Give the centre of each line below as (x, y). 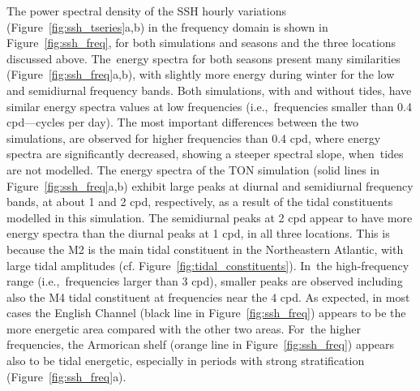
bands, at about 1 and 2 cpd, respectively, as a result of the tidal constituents (200, 202)
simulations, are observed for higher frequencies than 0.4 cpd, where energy (194, 137)
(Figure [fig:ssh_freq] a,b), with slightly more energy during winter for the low (201, 74)
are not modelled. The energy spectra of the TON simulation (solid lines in (193, 169)
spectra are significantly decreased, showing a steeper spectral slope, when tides (205, 154)
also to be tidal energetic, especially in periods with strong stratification (186, 361)
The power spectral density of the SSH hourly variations (146, 11)
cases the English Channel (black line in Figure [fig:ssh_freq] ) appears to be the (206, 313)
